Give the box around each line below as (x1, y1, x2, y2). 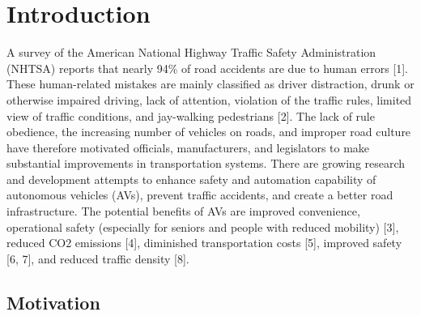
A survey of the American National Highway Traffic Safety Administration (6, 44, 376, 61)
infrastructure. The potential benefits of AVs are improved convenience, (6, 203, 360, 220)
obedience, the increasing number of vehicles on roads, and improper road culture (6, 123, 411, 140)
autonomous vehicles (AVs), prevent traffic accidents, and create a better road (6, 186, 393, 203)
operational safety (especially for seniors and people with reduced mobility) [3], (6, 218, 399, 235)
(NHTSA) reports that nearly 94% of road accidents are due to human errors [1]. (6, 59, 408, 76)
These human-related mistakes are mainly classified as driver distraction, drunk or (6, 75, 415, 92)
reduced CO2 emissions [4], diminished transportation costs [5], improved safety (6, 234, 402, 251)
